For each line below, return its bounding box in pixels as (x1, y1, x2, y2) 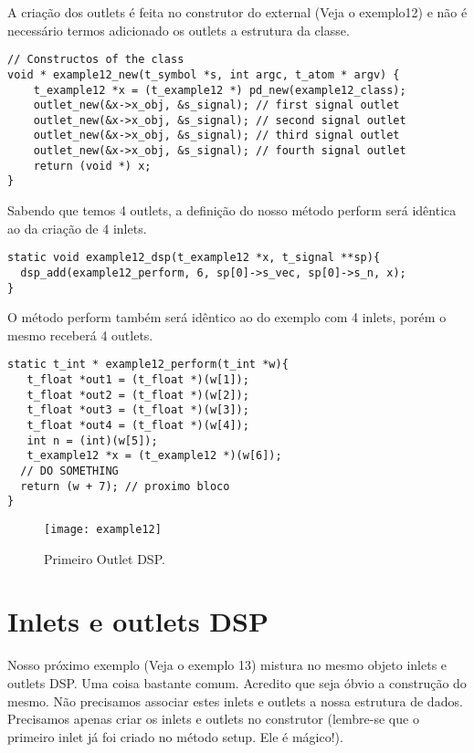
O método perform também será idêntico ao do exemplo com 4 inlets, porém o (7, 308, 447, 327)
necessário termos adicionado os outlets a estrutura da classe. (7, 20, 350, 39)
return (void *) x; (33, 159, 152, 173)
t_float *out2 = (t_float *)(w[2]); (26, 388, 249, 402)
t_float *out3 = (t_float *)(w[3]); (26, 403, 249, 417)
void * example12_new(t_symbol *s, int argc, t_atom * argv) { (7, 68, 400, 81)
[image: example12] (44, 523, 162, 536)
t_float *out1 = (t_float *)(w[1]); (26, 373, 249, 387)
